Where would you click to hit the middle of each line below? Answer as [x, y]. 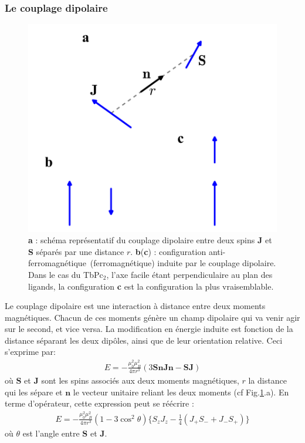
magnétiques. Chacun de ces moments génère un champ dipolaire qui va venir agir [152, 317]
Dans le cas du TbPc [66, 274]
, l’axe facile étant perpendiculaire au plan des [189, 274]
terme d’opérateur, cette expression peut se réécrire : [99, 403]
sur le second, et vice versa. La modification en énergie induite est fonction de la [149, 329]
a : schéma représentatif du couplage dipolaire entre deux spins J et [150, 240]
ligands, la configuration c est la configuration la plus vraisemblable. [151, 286]
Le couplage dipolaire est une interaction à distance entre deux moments [135, 306]
